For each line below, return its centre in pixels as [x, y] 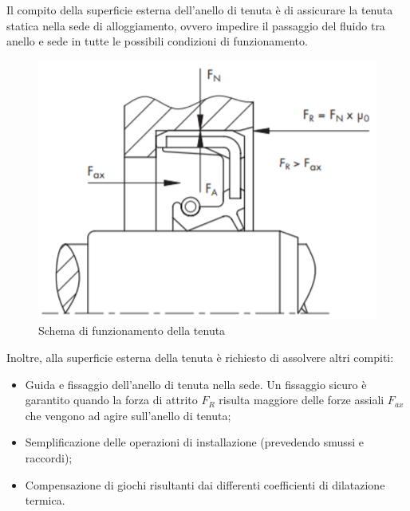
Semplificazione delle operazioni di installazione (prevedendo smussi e [195, 442]
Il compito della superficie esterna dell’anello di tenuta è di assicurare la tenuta [200, 10]
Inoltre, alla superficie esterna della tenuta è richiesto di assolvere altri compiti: [200, 358]
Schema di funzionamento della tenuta [132, 330]
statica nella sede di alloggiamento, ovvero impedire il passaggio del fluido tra [196, 25]
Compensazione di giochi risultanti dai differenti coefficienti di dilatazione [205, 484]
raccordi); [49, 458]
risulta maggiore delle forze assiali [302, 400]
